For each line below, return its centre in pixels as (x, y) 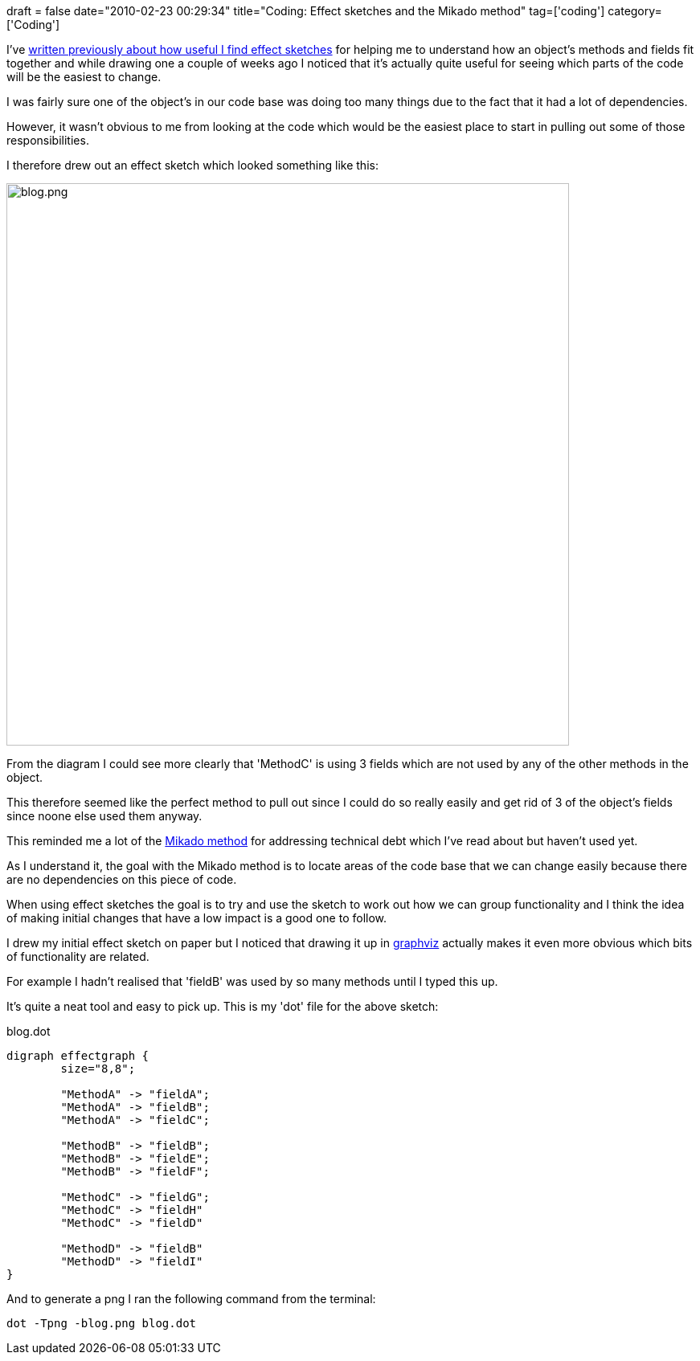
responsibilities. (48, 140)
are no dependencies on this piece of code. (122, 879)
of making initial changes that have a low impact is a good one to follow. (197, 918)
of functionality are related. (78, 956)
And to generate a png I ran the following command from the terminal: (191, 1299)
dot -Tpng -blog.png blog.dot (102, 1323)
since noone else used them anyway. (104, 816)
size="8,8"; (98, 1069)
